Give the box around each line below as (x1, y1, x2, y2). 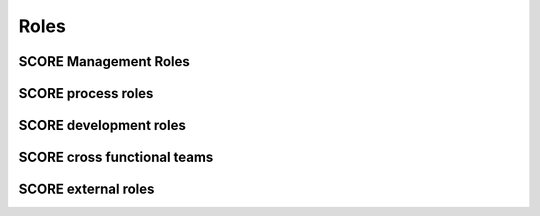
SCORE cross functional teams (18, 149, 214, 166)
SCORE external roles (18, 181, 155, 198)
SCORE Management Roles (18, 53, 190, 70)
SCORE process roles (18, 85, 154, 102)
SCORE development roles (18, 117, 187, 134)
